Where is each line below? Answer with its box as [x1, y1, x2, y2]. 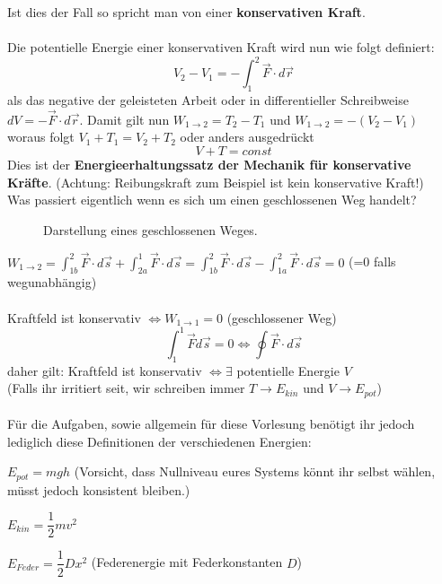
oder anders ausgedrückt [180, 127, 314, 146]
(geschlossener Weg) [226, 308, 337, 327]
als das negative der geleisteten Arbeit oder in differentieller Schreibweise [7, 91, 409, 109]
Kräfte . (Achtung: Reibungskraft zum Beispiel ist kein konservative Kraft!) [7, 172, 424, 191]
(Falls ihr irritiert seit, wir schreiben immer [7, 379, 245, 397]
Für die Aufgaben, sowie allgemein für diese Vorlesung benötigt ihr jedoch [7, 414, 415, 433]
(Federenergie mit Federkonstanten [91, 553, 283, 571]
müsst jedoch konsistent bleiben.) [7, 480, 190, 499]
